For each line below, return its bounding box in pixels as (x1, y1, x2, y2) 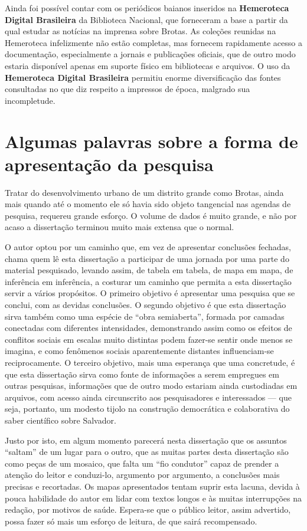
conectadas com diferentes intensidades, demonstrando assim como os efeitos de (5, 322, 292, 334)
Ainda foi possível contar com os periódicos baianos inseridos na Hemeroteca (5, 2, 289, 14)
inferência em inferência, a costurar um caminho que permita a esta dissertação (5, 275, 292, 287)
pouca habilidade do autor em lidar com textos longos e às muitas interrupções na (5, 491, 302, 504)
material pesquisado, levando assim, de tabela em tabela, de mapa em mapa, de (5, 264, 293, 276)
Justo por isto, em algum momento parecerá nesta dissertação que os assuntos (5, 434, 287, 446)
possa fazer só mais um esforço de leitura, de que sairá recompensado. (5, 514, 257, 527)
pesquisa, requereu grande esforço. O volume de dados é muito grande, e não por (5, 209, 297, 221)
